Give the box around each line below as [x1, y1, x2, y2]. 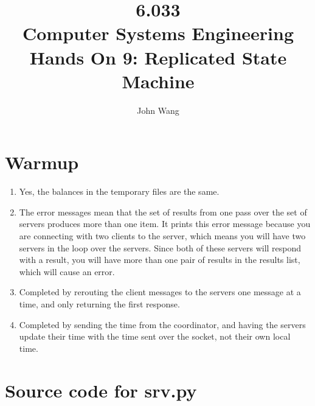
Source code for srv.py [5, 377, 197, 402]
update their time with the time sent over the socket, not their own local [19, 330, 291, 343]
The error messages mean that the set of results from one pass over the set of [19, 205, 307, 218]
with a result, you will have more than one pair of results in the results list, [19, 253, 300, 266]
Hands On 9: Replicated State [29, 44, 287, 69]
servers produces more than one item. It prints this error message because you [19, 217, 311, 230]
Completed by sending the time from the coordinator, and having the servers [19, 318, 306, 331]
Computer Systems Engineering [22, 21, 294, 46]
